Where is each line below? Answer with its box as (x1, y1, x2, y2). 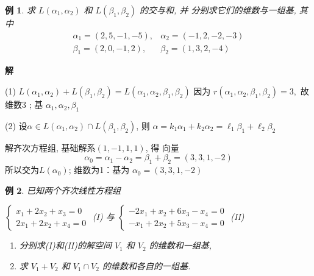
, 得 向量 (145, 141, 179, 154)
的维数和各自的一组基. (102, 260, 191, 272)
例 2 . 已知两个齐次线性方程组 (5, 183, 121, 196)
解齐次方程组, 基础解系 (5, 141, 96, 154)
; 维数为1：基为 (68, 163, 130, 176)
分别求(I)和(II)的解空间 (19, 239, 112, 252)
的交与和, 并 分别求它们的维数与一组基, (140, 4, 296, 16)
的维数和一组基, (149, 239, 212, 252)
